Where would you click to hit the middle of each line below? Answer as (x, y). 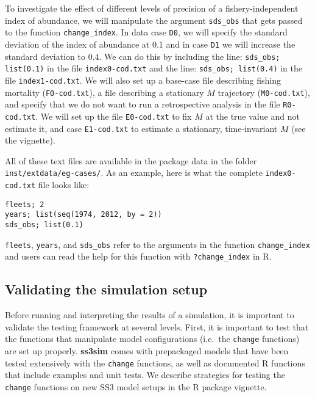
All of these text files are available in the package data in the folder (131, 160)
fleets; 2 (25, 204)
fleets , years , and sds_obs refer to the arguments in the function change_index (157, 244)
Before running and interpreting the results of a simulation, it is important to (150, 315)
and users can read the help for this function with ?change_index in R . (138, 256)
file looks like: (64, 184)
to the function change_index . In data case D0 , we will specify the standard (146, 32)
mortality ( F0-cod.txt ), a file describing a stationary (104, 92)
